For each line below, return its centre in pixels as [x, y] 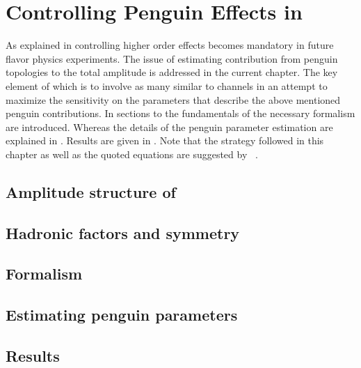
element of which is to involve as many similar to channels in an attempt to [167, 85]
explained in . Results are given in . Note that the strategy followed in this [165, 140]
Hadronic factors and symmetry [123, 232]
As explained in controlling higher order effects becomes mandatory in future [170, 45]
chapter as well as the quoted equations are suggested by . [132, 154]
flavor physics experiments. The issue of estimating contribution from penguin [172, 58]
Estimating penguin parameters [122, 315]
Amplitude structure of [91, 191]
